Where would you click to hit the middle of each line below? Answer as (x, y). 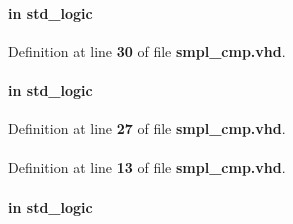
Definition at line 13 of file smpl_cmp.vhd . (147, 167)
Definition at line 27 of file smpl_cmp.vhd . (147, 128)
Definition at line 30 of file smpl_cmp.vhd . (147, 50)
